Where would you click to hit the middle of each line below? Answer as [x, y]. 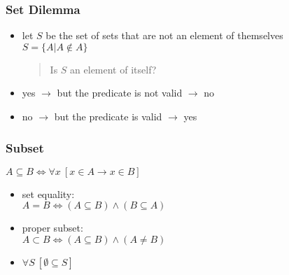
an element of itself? [113, 69]
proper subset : [52, 228]
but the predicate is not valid [120, 93]
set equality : [48, 193]
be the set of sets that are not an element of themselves [164, 35]
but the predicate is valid [108, 116]
